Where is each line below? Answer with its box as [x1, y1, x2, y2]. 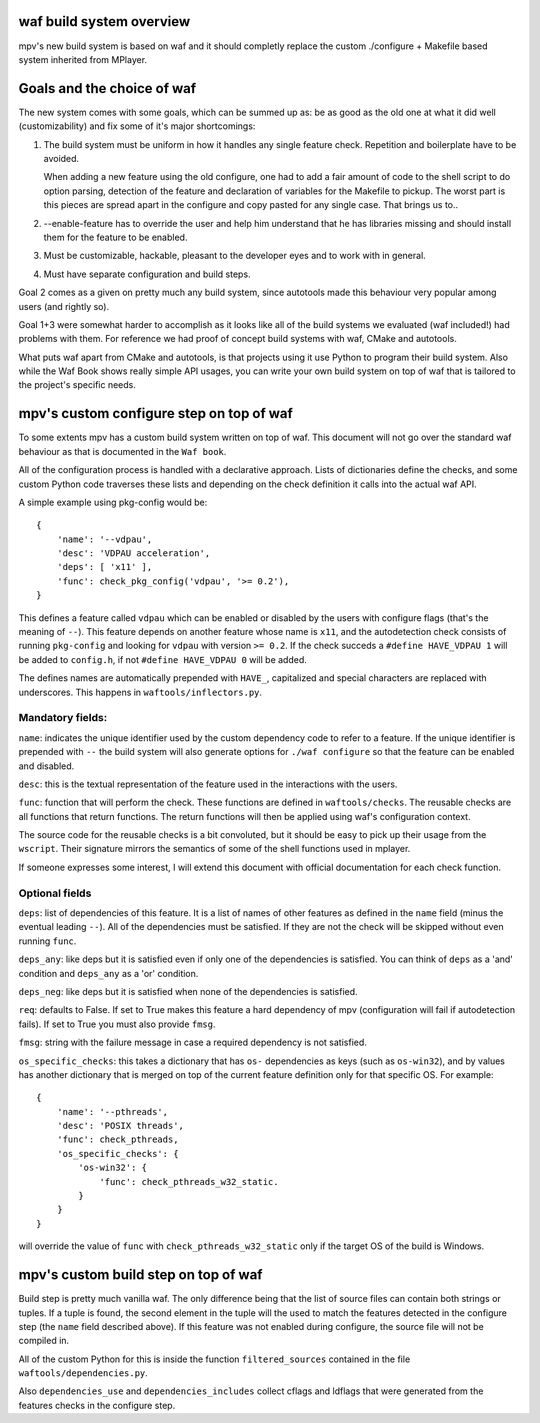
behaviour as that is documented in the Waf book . [18, 445, 227, 457]
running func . [18, 935, 77, 947]
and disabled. [18, 760, 75, 772]
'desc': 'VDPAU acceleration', [56, 548, 211, 559]
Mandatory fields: [18, 711, 108, 725]
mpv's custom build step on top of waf [18, 1266, 263, 1284]
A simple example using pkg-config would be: [18, 496, 208, 508]
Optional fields [18, 886, 92, 900]
